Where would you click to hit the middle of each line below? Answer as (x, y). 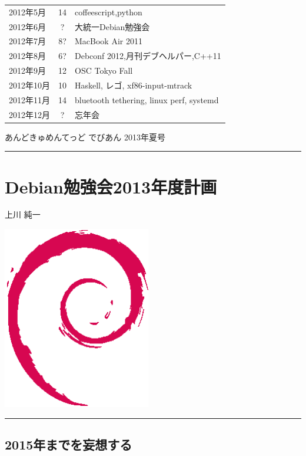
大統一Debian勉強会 (112, 26)
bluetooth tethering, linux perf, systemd (147, 99)
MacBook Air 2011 (109, 41)
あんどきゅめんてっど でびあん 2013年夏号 (85, 137)
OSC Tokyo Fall (104, 70)
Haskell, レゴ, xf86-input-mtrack (134, 85)
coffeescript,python (109, 12)
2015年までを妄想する (69, 444)
